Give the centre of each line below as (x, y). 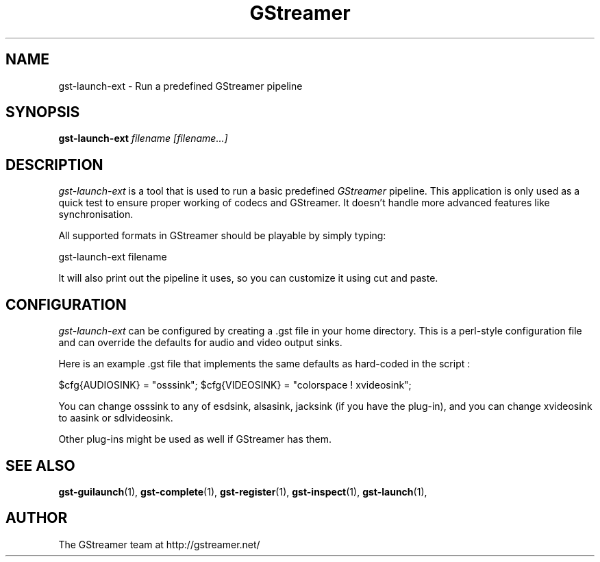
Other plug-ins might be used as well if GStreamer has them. (195, 439)
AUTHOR (37, 518)
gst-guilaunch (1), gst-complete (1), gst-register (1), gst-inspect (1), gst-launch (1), (243, 491)
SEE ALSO (40, 465)
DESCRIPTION (54, 164)
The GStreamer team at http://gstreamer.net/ (159, 544)
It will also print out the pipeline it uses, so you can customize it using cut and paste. (248, 278)
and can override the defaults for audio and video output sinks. (200, 343)
